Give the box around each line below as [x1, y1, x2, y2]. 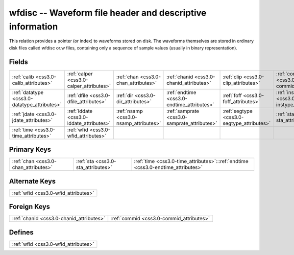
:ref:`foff [222, 92, 242, 99]
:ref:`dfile [67, 92, 88, 99]
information [9, 21, 58, 32]
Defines [9, 228, 34, 236]
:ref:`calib [12, 73, 34, 80]
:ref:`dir [116, 92, 134, 99]
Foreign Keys [9, 203, 50, 211]
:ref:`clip [222, 73, 242, 80]
